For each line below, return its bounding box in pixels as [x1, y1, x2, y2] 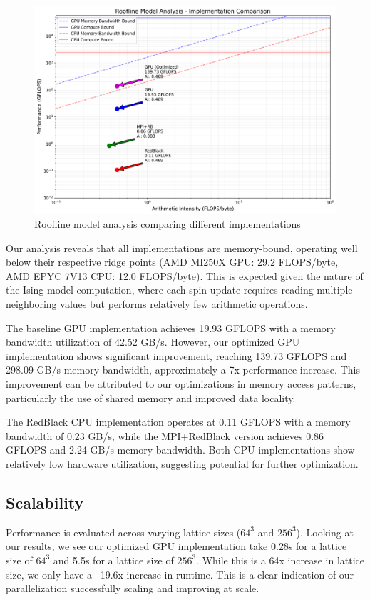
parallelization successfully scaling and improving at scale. [6, 581, 259, 596]
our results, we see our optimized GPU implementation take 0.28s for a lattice [6, 539, 347, 554]
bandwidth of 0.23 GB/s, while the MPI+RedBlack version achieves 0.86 [6, 428, 324, 443]
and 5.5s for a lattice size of [53, 552, 174, 567]
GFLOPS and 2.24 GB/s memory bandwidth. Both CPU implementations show [6, 442, 355, 457]
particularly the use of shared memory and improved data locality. [6, 390, 296, 405]
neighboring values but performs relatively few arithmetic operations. [6, 296, 308, 311]
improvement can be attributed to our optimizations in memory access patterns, [6, 376, 356, 391]
